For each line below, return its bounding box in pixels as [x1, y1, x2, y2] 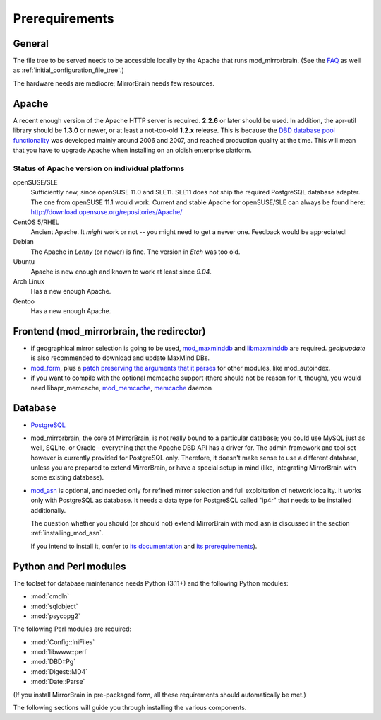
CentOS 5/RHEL [13, 218, 59, 226]
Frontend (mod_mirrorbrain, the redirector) [13, 325, 206, 337]
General [13, 37, 49, 50]
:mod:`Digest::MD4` [30, 667, 88, 675]
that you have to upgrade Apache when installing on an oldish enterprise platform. [13, 146, 252, 154]
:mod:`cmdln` [30, 592, 70, 600]
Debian [13, 238, 35, 246]
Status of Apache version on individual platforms [13, 163, 185, 173]
